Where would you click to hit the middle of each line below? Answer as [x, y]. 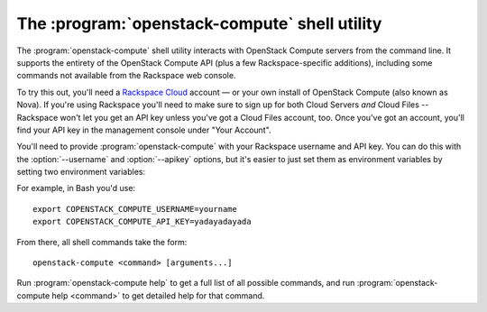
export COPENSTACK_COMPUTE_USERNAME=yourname [135, 209]
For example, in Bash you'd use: [76, 188]
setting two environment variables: [81, 172]
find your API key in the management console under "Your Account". [144, 130]
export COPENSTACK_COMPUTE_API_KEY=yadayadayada [142, 222]
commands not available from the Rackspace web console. [126, 76]
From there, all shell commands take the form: [102, 242]
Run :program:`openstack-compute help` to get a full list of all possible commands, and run [186, 283]
